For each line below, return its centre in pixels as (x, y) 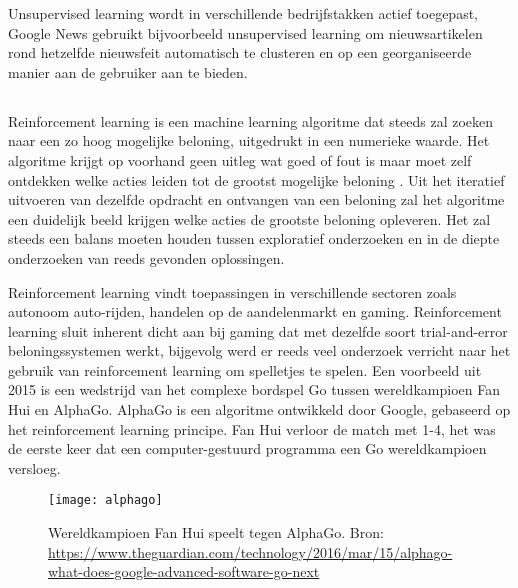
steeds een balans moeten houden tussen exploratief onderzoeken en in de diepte (254, 238)
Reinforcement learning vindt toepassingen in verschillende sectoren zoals (232, 291)
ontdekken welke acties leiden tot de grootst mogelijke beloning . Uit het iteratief (256, 179)
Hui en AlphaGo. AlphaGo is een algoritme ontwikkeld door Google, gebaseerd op (259, 409)
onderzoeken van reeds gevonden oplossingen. (146, 257)
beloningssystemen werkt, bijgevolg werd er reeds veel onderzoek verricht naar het (259, 350)
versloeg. (34, 467)
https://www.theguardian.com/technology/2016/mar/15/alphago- (250, 551)
